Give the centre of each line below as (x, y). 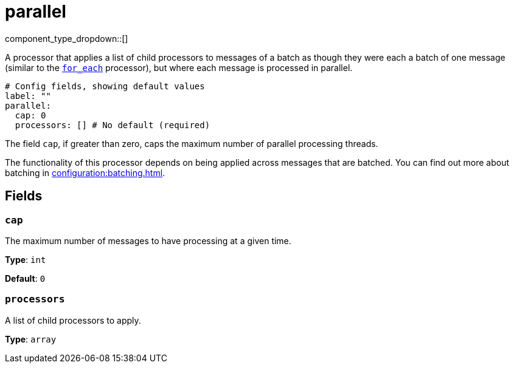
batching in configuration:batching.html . (85, 172)
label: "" (28, 96)
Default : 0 (25, 278)
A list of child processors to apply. (73, 320)
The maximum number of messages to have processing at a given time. (148, 240)
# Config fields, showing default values (105, 86)
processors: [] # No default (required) (113, 125)
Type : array (31, 339)
